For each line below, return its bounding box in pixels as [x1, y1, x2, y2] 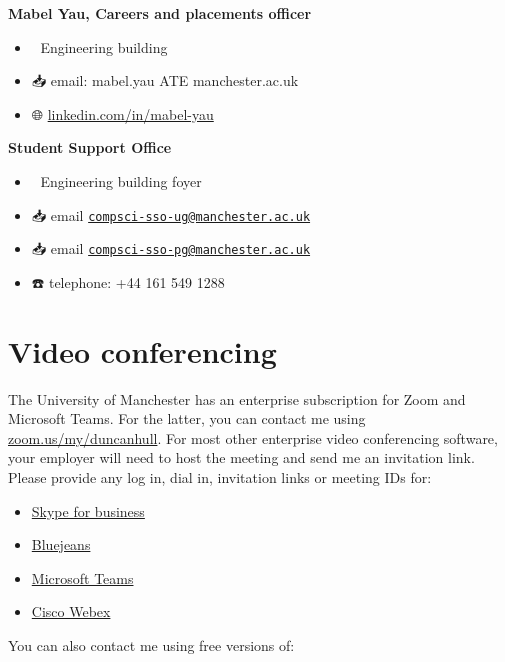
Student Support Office [8, 137, 172, 158]
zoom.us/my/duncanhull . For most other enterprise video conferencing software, [8, 427, 498, 448]
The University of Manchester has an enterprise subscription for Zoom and [8, 388, 466, 409]
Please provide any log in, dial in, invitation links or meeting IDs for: [8, 466, 432, 487]
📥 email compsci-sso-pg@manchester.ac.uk [31, 238, 311, 259]
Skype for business [31, 500, 145, 521]
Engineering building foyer [40, 170, 202, 191]
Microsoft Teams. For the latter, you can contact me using [8, 408, 366, 429]
